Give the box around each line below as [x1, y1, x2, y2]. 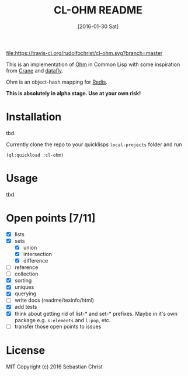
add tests [14, 303, 37, 311]
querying [14, 290, 37, 297]
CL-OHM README [53, 4, 143, 17]
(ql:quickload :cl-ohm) [6, 152, 64, 158]
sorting [14, 277, 32, 284]
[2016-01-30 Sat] [77, 23, 119, 30]
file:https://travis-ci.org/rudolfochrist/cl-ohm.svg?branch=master [6, 49, 163, 56]
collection [14, 270, 39, 278]
